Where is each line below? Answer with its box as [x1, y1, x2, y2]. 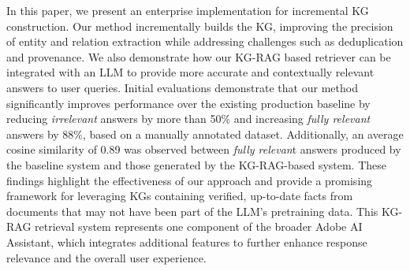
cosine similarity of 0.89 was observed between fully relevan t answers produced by [6, 141, 401, 158]
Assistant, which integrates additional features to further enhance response [6, 233, 367, 250]
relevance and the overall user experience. [6, 249, 207, 265]
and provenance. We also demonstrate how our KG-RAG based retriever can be [6, 48, 391, 65]
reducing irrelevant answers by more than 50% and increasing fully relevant [6, 110, 371, 127]
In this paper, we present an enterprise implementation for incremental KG [6, 2, 369, 18]
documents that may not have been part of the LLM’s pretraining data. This [6, 202, 378, 219]
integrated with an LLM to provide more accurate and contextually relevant [6, 64, 375, 80]
